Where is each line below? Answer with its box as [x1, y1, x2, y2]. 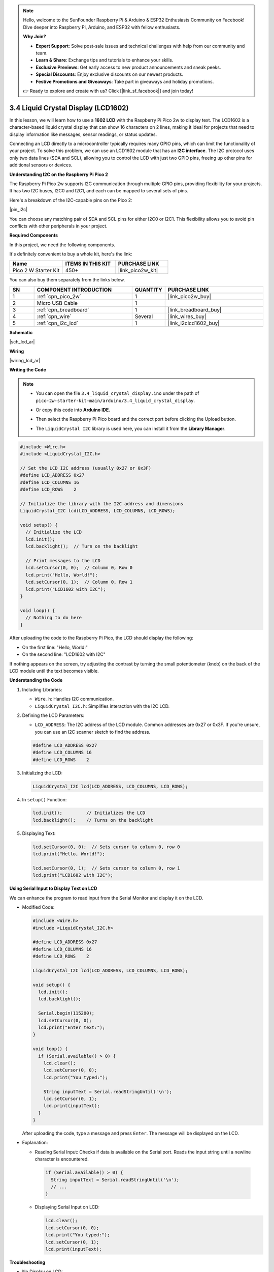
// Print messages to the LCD [25, 558, 101, 563]
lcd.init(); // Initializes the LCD [32, 810, 146, 816]
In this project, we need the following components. [9, 242, 115, 248]
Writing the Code [9, 367, 47, 373]
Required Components [9, 232, 58, 239]
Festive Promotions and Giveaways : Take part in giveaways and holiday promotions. [36, 78, 214, 84]
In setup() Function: [22, 796, 67, 802]
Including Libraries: [22, 686, 62, 692]
